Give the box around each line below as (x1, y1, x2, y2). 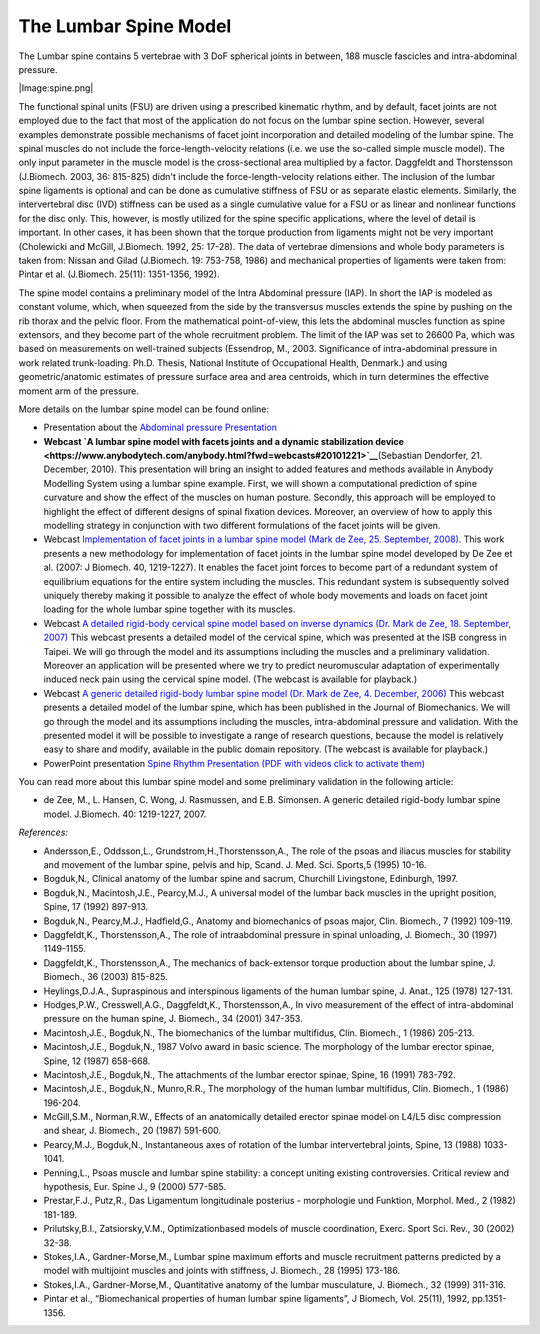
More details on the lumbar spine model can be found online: (18, 403, 270, 415)
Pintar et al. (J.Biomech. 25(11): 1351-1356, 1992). (18, 268, 220, 280)
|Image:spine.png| (18, 82, 94, 94)
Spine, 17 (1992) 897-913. (43, 901, 149, 913)
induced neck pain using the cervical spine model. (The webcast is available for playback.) (43, 673, 418, 685)
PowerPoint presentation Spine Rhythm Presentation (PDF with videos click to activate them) (43, 757, 425, 769)
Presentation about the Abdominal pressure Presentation (43, 421, 278, 434)
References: (18, 826, 69, 839)
